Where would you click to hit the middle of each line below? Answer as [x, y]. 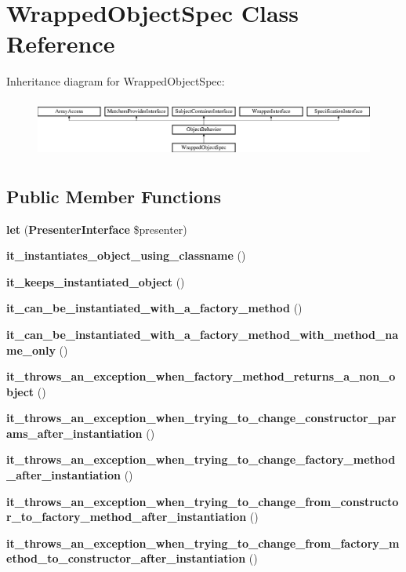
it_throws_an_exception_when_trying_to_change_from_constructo [203, 501]
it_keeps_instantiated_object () [96, 281]
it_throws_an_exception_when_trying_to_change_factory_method [201, 459]
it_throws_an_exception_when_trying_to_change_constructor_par [201, 418]
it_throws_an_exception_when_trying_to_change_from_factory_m [203, 543]
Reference [61, 44]
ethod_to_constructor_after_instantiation [126, 558]
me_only [31, 350]
